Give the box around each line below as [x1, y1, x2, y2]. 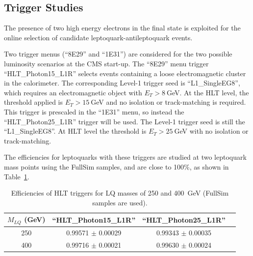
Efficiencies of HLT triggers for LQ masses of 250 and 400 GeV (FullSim [11, 188, 229, 198]
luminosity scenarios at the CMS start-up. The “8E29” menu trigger [4, 58, 209, 68]
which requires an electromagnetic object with [4, 87, 142, 97]
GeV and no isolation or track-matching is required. [91, 97, 246, 107]
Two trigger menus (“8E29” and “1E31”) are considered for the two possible [4, 49, 232, 59]
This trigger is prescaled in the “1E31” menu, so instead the [4, 106, 184, 116]
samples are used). [92, 197, 148, 207]
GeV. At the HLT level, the [167, 87, 249, 97]
